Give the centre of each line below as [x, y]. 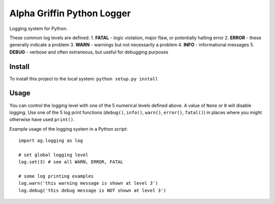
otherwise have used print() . [42, 120]
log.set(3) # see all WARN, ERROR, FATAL [71, 162]
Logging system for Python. [39, 28]
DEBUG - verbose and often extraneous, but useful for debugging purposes [89, 52]
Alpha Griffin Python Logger [70, 13]
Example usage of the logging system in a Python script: [68, 129]
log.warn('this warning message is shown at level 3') [88, 183]
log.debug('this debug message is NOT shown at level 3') [92, 190]
